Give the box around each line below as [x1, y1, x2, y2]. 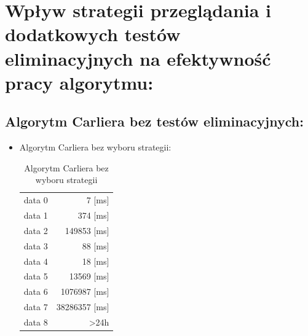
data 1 [23, 209, 48, 222]
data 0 [23, 193, 48, 206]
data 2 [23, 224, 48, 236]
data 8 [23, 315, 48, 328]
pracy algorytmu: [5, 69, 154, 95]
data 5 [23, 270, 48, 283]
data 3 [23, 239, 48, 252]
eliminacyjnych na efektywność [5, 45, 271, 71]
